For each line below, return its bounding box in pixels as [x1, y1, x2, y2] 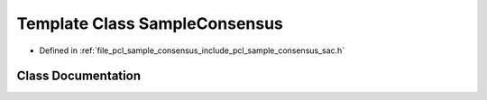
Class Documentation [16, 68, 142, 84]
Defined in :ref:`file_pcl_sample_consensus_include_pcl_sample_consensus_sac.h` [39, 45, 345, 56]
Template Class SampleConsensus [16, 14, 284, 33]
